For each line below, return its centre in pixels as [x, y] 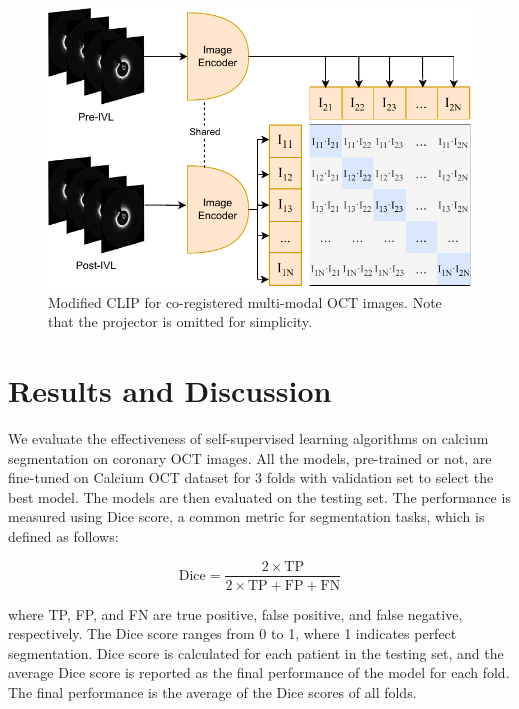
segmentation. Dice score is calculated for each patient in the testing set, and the [256, 652]
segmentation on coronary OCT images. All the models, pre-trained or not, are [250, 457]
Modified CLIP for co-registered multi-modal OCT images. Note [245, 301]
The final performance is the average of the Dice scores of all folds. [212, 691]
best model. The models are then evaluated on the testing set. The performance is [259, 496]
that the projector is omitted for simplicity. [180, 321]
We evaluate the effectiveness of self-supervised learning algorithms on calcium [248, 437]
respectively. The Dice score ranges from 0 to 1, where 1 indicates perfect [232, 633]
